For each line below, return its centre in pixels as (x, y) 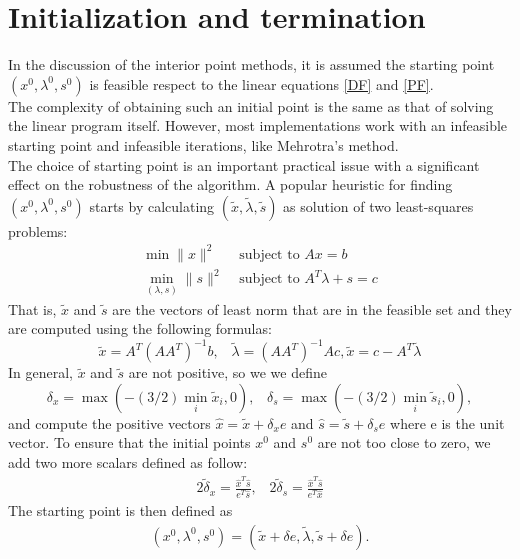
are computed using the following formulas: (140, 328)
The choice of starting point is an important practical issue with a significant (244, 164)
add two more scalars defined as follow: (128, 462)
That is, (32, 308)
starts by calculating (152, 205)
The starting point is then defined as (120, 510)
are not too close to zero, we (404, 442)
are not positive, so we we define (227, 372)
